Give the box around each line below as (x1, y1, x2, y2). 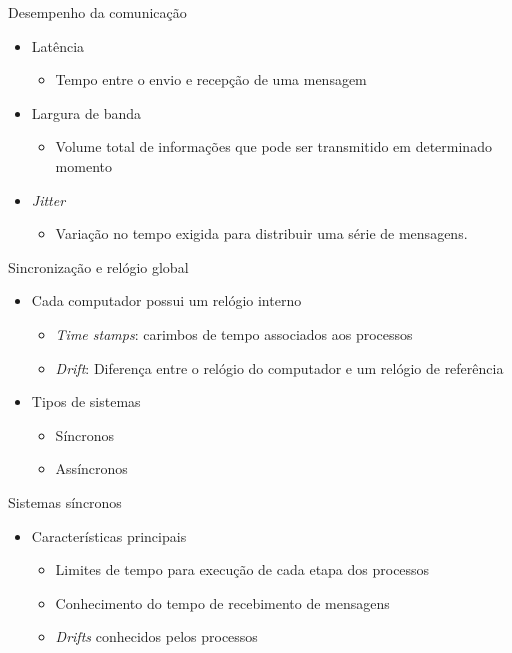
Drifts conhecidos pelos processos (55, 626, 258, 647)
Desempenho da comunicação (8, 2, 187, 22)
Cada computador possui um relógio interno (31, 290, 302, 311)
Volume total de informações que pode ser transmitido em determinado (55, 136, 492, 157)
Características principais (31, 525, 187, 546)
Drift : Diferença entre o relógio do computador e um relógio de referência (55, 357, 504, 378)
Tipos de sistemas (31, 391, 141, 412)
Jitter (31, 189, 66, 210)
